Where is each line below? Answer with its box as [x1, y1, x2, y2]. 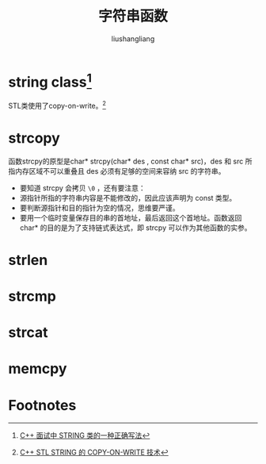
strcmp [8, 287, 57, 305]
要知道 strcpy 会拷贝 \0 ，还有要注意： [19, 183, 146, 193]
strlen [8, 251, 48, 269]
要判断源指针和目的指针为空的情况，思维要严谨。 [19, 203, 180, 213]
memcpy [8, 360, 67, 378]
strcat [8, 324, 48, 342]
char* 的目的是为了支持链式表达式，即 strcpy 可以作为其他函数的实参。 [19, 223, 252, 232]
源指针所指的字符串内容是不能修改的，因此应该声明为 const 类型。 [19, 193, 237, 202]
